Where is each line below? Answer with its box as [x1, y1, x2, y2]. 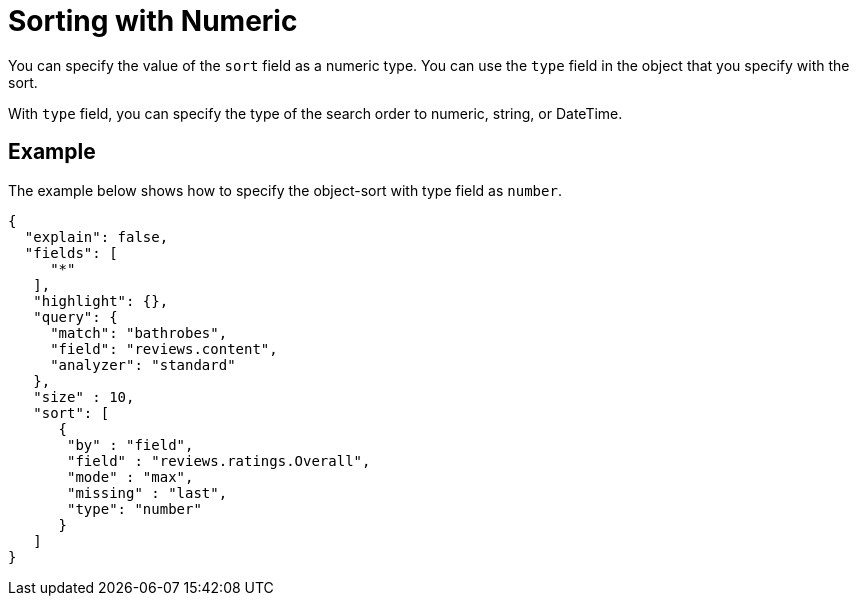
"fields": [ [24, 244, 118, 261]
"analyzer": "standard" [50, 356, 236, 373]
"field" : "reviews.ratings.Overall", [67, 452, 371, 469]
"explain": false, [24, 228, 169, 245]
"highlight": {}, [33, 292, 169, 309]
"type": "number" [67, 500, 202, 517]
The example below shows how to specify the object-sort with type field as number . [8, 181, 562, 199]
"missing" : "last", [67, 484, 228, 501]
